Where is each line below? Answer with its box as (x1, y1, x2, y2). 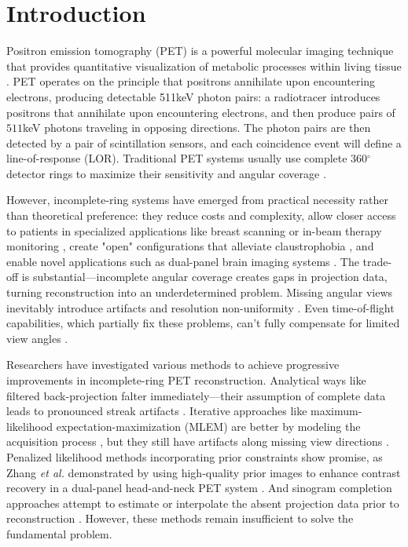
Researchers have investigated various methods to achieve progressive (6, 356, 340, 373)
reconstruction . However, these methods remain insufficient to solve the (6, 510, 354, 527)
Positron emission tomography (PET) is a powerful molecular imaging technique (6, 42, 394, 59)
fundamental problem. (6, 525, 112, 542)
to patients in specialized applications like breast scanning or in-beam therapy (6, 222, 382, 239)
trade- (362, 253, 392, 269)
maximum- (311, 403, 362, 419)
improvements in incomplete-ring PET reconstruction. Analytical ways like (6, 372, 366, 388)
